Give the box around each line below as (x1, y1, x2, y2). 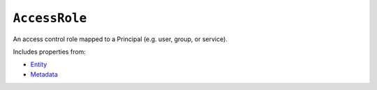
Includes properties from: (13, 47, 87, 56)
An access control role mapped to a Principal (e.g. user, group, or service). (13, 35, 228, 43)
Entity (30, 60, 47, 69)
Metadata (30, 70, 59, 78)
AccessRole (13, 10, 87, 26)
